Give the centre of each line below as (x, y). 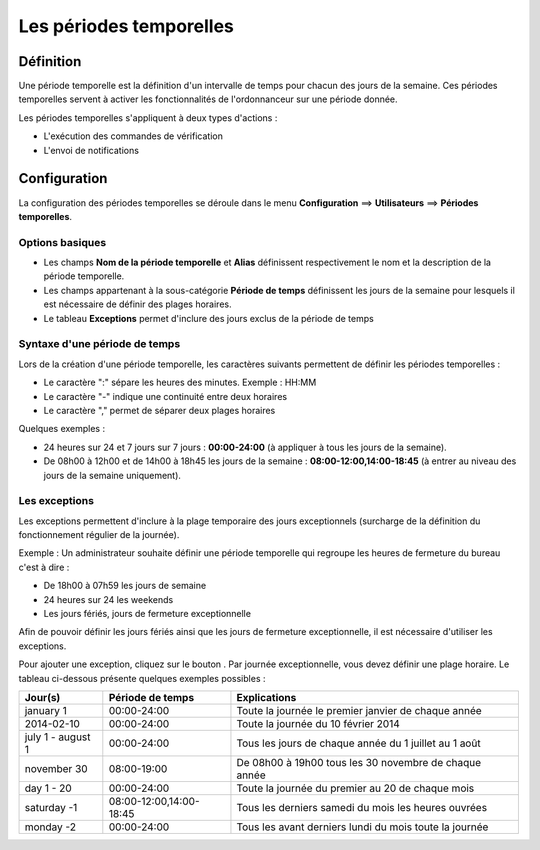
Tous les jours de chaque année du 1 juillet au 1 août (358, 743)
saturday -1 (51, 807)
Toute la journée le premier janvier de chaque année (359, 710)
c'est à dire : (44, 567)
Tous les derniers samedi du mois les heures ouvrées (362, 807)
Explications (266, 697)
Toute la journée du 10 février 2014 (318, 723)
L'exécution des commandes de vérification (133, 136)
